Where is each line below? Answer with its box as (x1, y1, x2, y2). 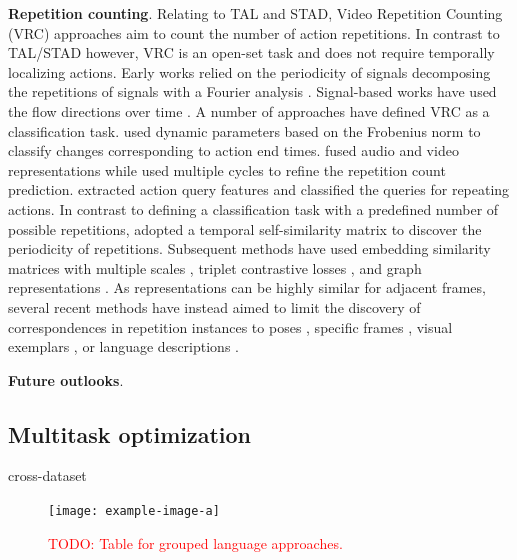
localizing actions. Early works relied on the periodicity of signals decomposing (8, 61, 491, 82)
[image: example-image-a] (48, 504, 220, 519)
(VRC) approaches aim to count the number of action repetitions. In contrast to (8, 22, 500, 43)
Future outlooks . (8, 369, 124, 390)
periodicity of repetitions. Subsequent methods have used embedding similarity (8, 238, 491, 259)
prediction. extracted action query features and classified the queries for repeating (8, 179, 510, 200)
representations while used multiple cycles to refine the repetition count (8, 159, 446, 180)
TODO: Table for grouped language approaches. (48, 532, 343, 553)
